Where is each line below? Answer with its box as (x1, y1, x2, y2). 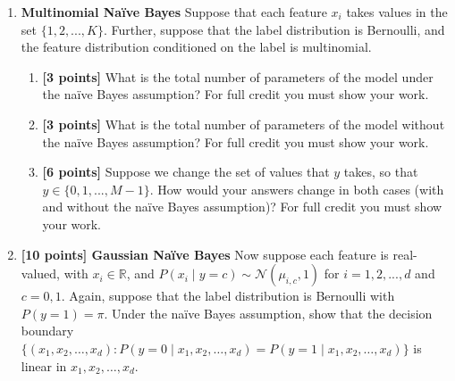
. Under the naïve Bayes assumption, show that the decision (104, 303, 433, 322)
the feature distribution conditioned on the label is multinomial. (21, 37, 372, 56)
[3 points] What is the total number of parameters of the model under (42, 67, 434, 86)
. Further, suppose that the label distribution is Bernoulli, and (103, 20, 445, 38)
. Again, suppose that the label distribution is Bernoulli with (61, 286, 395, 305)
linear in (21, 356, 67, 375)
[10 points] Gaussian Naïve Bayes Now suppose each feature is (21, 244, 389, 263)
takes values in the (346, 3, 448, 21)
